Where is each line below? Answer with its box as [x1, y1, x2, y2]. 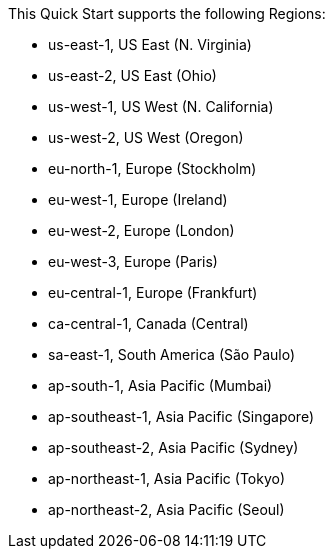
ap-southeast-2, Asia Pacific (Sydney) [48, 439, 299, 456]
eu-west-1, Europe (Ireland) [48, 191, 228, 208]
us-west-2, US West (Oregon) [48, 129, 244, 146]
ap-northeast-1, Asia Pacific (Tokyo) [48, 470, 286, 487]
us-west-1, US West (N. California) [48, 98, 274, 115]
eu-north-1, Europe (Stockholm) [48, 160, 257, 177]
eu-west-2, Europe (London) [48, 222, 235, 239]
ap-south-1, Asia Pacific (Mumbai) [48, 377, 273, 394]
